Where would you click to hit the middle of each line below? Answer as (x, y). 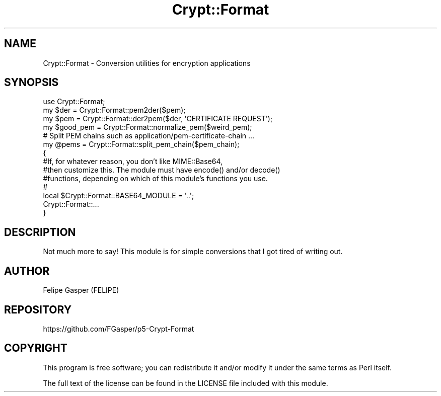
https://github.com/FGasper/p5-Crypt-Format (119, 329)
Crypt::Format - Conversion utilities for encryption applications (147, 63)
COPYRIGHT (36, 348)
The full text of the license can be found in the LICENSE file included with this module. (186, 383)
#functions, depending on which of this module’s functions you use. (155, 179)
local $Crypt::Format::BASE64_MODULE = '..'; (119, 196)
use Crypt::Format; (74, 102)
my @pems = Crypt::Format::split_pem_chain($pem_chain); (141, 144)
